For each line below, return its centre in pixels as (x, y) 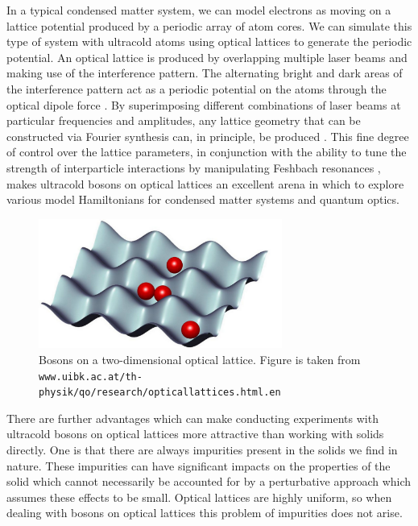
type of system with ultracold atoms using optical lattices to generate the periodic (209, 41)
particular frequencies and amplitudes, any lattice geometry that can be (184, 120)
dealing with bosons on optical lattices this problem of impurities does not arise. (205, 513)
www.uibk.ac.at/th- (91, 377)
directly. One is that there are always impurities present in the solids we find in (202, 450)
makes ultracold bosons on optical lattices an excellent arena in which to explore (205, 183)
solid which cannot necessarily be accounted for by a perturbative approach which (209, 481)
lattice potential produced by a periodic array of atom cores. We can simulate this (209, 25)
